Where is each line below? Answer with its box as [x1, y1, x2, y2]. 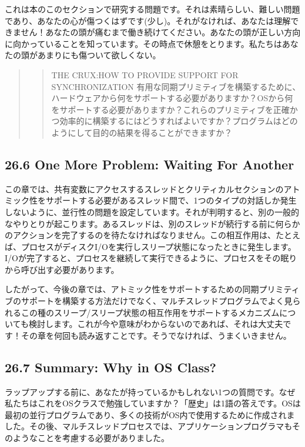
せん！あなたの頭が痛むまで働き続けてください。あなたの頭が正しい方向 [21, 26, 301, 38]
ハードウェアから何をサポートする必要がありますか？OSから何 [51, 92, 293, 104]
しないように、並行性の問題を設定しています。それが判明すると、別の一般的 [5, 205, 299, 218]
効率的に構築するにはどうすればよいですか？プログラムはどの [59, 115, 298, 127]
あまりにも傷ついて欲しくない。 [37, 49, 161, 61]
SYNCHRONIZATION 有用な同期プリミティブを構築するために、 [51, 80, 301, 92]
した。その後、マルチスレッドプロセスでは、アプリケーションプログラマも [5, 420, 293, 432]
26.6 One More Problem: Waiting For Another [5, 155, 294, 173]
